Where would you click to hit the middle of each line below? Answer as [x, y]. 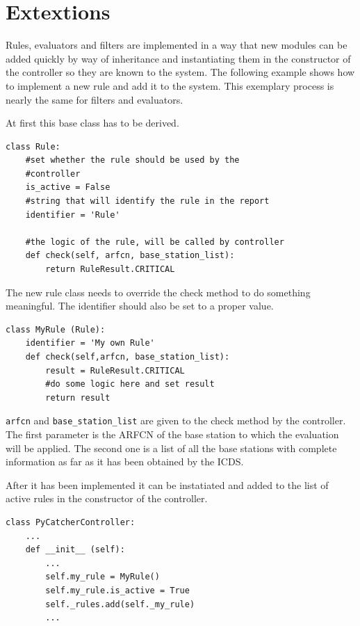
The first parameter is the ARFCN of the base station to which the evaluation [172, 434]
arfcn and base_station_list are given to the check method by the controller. [176, 420]
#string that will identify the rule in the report [147, 201]
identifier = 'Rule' [73, 215]
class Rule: [33, 146]
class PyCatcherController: [71, 522]
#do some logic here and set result [130, 384]
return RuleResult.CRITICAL [110, 270]
